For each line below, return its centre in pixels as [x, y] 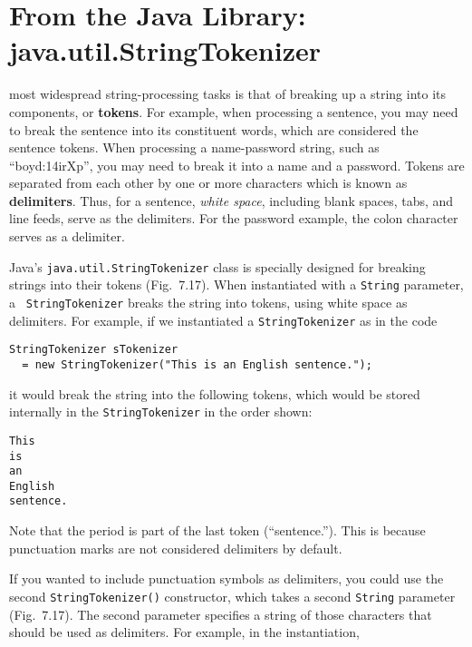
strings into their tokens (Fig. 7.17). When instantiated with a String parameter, [236, 284]
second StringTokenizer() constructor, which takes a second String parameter [232, 596]
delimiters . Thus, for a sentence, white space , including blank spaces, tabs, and [231, 200]
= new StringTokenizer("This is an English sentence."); [197, 364]
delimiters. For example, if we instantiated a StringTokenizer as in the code [223, 320]
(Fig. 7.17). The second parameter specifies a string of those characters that [221, 614]
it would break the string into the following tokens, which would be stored [215, 393]
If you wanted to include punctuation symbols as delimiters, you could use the [226, 578]
